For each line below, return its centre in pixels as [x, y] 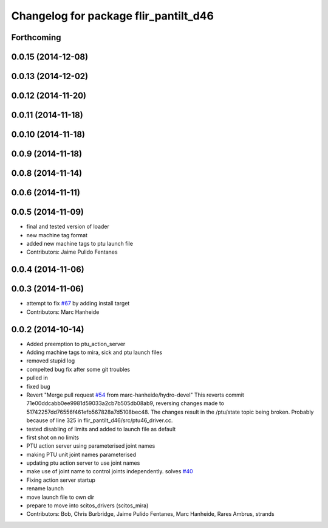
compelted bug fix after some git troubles [78, 369]
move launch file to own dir [60, 497]
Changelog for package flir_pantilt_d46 [112, 16]
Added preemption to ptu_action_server [76, 344]
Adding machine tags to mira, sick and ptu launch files [94, 352]
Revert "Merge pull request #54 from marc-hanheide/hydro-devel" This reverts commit [135, 395]
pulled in [37, 378]
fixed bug [39, 386]
